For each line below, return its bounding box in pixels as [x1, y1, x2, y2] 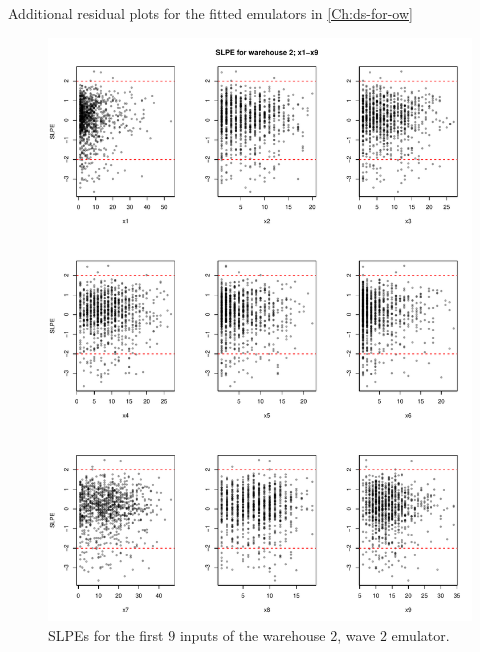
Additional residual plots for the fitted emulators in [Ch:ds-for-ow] [8, 3, 413, 23]
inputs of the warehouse [179, 624, 326, 645]
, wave [337, 624, 376, 645]
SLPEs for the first [48, 624, 164, 645]
